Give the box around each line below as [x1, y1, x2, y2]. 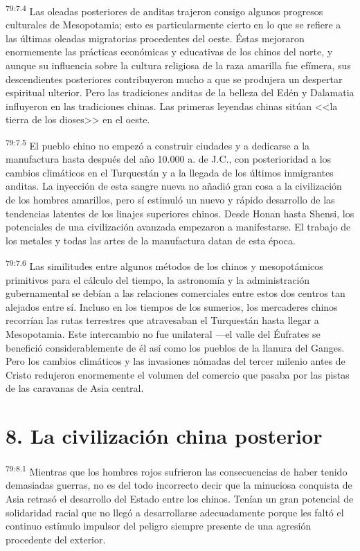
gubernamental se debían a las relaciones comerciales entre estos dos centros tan [6, 286, 345, 300]
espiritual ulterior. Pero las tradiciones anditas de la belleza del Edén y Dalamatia [6, 85, 354, 100]
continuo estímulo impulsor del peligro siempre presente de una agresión [6, 518, 312, 533]
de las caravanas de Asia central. [6, 381, 144, 395]
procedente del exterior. [6, 532, 106, 546]
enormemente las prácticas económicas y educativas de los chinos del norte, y [6, 44, 333, 59]
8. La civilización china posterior [6, 422, 323, 450]
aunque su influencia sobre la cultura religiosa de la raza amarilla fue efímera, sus [6, 58, 351, 73]
